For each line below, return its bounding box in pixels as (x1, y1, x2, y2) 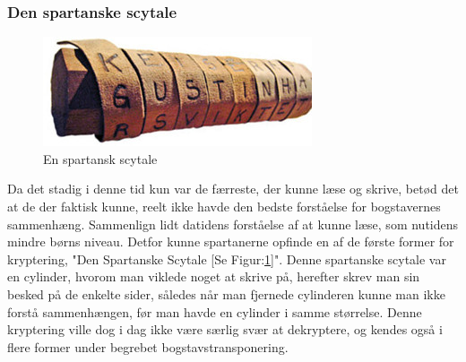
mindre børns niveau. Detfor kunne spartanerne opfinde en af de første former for (7, 232, 454, 251)
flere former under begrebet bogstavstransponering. (7, 337, 289, 356)
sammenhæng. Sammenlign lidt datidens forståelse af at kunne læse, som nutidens (7, 214, 459, 233)
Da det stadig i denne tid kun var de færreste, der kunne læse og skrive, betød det (7, 179, 459, 198)
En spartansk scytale (43, 149, 158, 168)
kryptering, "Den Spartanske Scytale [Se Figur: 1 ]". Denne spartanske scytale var (7, 249, 446, 268)
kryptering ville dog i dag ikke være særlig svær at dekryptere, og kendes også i (7, 320, 443, 339)
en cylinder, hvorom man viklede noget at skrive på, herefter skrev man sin (7, 267, 420, 286)
